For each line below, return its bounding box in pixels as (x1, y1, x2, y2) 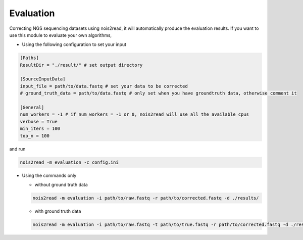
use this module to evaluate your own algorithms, (9, 32, 112, 38)
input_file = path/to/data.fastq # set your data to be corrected (20, 83, 188, 89)
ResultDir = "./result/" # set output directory (20, 62, 143, 68)
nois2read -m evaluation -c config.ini (20, 159, 119, 165)
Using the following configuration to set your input (22, 41, 126, 47)
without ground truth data (34, 181, 88, 187)
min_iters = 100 (20, 126, 61, 131)
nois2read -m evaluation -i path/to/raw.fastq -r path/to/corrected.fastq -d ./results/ (32, 195, 260, 201)
